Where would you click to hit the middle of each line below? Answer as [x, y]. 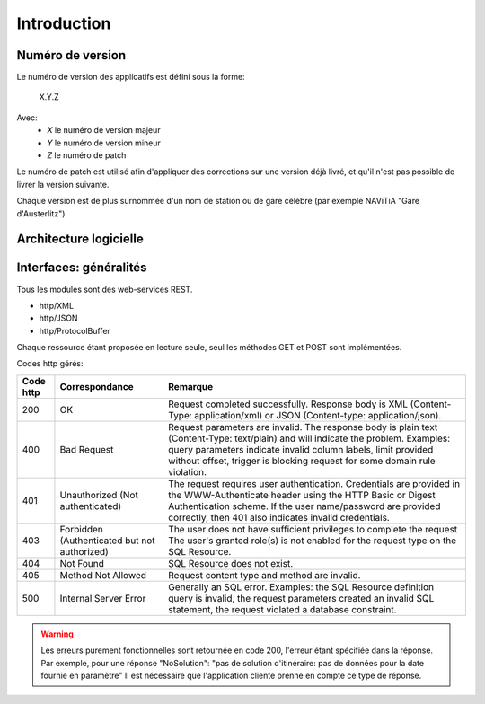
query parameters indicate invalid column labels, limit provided [300, 449]
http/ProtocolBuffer [75, 330]
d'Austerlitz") [41, 213]
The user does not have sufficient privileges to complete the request [313, 529]
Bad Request [87, 449]
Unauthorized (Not [99, 495]
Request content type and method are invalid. [264, 575]
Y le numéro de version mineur [104, 143]
